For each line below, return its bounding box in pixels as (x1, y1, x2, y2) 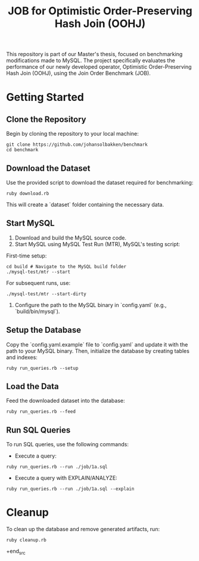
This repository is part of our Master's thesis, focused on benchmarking (6, 51, 183, 58)
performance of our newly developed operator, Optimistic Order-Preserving (6, 63, 192, 70)
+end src (6, 548, 26, 556)
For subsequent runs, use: (6, 279, 70, 286)
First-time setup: (6, 252, 47, 259)
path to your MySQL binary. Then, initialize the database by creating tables (6, 347, 189, 354)
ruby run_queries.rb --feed (6, 409, 76, 415)
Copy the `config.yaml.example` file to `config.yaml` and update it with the (6, 341, 188, 348)
